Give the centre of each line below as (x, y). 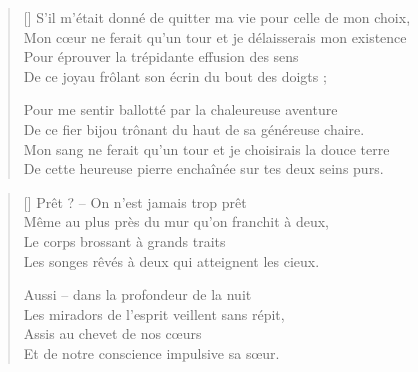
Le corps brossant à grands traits (124, 240)
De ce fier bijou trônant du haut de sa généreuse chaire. (194, 128)
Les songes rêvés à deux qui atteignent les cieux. (171, 260)
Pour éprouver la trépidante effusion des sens (161, 56)
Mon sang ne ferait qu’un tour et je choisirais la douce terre (206, 148)
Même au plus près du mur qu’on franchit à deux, (176, 221)
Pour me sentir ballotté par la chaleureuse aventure (180, 109)
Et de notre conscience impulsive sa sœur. (151, 352)
